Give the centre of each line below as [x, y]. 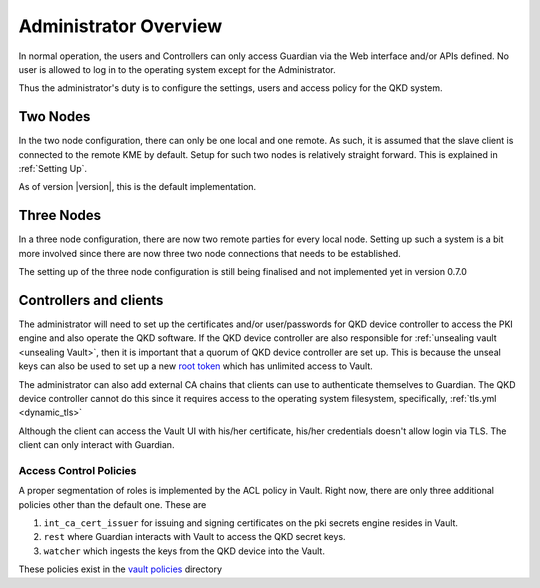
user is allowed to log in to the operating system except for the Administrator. [177, 69]
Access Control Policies [77, 470]
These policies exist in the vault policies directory [120, 569]
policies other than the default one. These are [112, 504]
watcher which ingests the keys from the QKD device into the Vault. [184, 551]
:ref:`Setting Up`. [52, 169]
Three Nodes [60, 215]
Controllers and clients [91, 300]
